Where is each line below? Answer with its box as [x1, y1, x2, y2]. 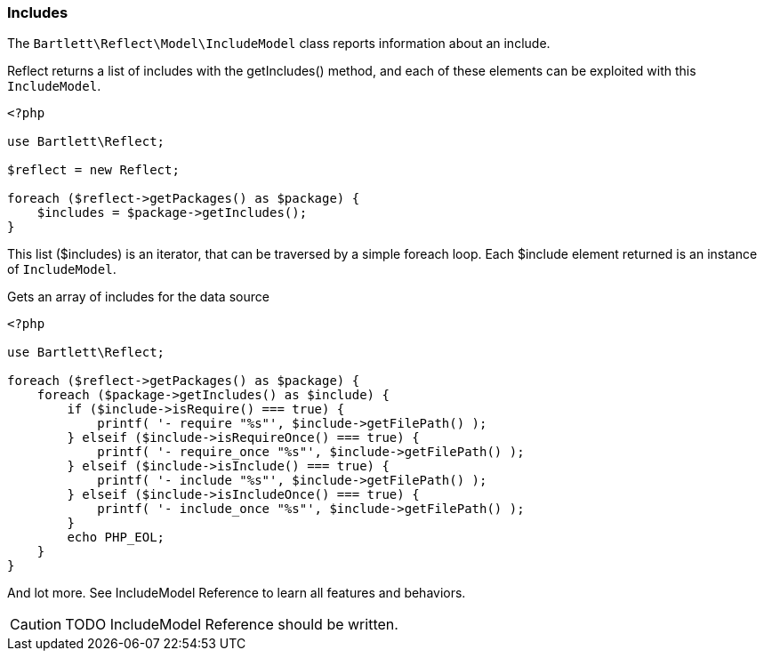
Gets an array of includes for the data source [7, 289, 269, 305]
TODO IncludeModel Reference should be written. [65, 615, 398, 634]
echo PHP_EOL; [67, 530, 165, 545]
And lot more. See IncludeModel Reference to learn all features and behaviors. [7, 585, 466, 601]
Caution [10, 615, 62, 634]
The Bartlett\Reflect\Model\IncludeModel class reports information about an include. [7, 36, 551, 52]
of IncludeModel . [7, 261, 117, 277]
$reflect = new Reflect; [7, 163, 180, 178]
